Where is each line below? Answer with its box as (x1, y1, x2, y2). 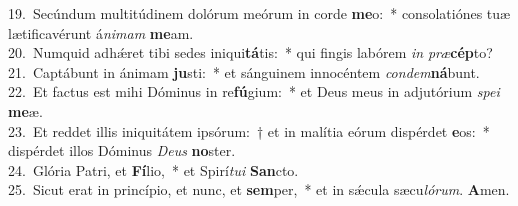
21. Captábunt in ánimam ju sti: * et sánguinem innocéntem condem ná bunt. (8, 61, 480, 82)
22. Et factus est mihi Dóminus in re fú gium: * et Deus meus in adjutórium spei (8, 81, 500, 102)
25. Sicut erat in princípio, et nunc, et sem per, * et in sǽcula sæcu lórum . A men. (8, 179, 510, 200)
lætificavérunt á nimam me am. (8, 22, 194, 43)
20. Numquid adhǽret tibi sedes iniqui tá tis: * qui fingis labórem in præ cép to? (8, 42, 493, 63)
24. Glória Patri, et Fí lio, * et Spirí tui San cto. (8, 159, 299, 180)
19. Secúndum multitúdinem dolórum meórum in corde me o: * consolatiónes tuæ (8, 3, 511, 23)
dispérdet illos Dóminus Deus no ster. (8, 140, 236, 161)
